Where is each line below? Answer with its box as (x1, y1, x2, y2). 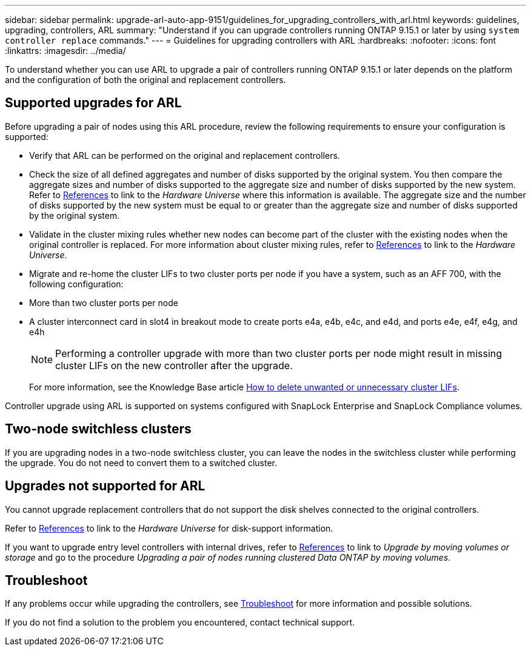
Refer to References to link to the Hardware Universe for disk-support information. (5, 522, 333, 533)
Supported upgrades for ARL (5, 95, 182, 111)
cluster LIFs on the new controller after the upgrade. (55, 359, 293, 372)
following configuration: (29, 278, 124, 289)
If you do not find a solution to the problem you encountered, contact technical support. (5, 617, 355, 628)
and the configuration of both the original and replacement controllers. (5, 75, 286, 85)
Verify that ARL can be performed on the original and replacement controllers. (29, 150, 340, 161)
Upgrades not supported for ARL (5, 478, 205, 494)
